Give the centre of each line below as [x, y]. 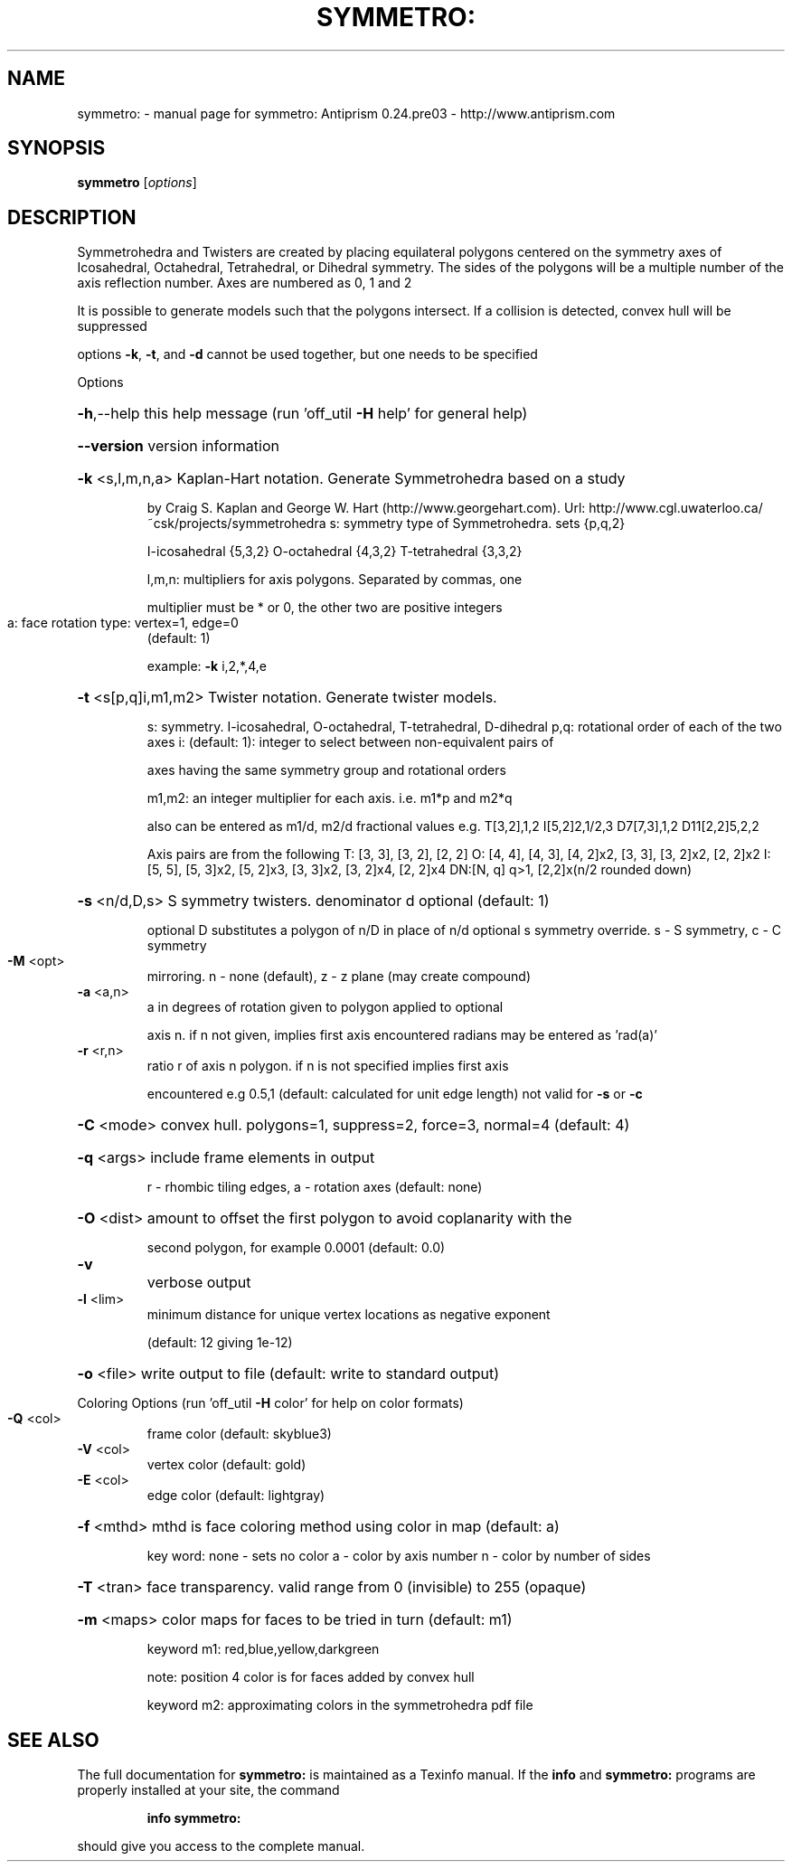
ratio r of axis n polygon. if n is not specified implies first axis [328, 1066]
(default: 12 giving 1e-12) [220, 1343]
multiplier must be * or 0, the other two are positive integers [325, 608]
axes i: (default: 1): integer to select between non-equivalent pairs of [350, 742]
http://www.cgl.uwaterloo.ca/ [676, 508]
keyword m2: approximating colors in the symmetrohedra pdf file [340, 1705]
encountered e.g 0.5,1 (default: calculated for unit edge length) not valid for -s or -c [395, 1094]
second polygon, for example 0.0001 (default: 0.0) [296, 1248]
